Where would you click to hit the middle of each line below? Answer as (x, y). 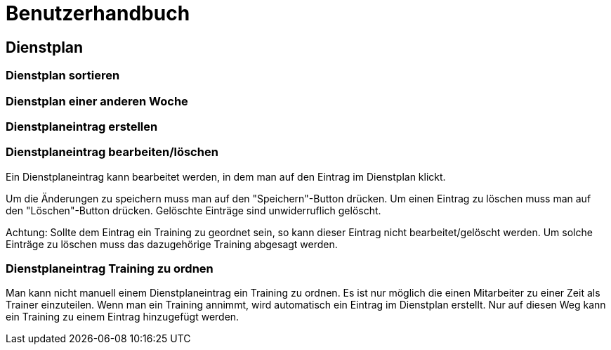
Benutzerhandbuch (98, 13)
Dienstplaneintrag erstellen (82, 126)
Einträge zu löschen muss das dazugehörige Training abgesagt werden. (172, 244)
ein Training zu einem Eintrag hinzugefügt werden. (123, 317)
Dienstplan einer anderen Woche (97, 101)
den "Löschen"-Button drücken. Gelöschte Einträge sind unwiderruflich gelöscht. (193, 210)
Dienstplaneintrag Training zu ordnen (110, 269)
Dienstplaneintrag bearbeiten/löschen (112, 152)
